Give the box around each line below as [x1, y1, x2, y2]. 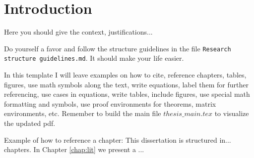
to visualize [214, 108, 249, 118]
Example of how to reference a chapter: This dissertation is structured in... [4, 134, 231, 145]
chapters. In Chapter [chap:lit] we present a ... [4, 144, 144, 155]
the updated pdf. [4, 118, 56, 128]
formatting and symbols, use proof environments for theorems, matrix [4, 98, 216, 109]
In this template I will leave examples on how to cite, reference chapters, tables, [4, 70, 247, 80]
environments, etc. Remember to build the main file [4, 108, 161, 118]
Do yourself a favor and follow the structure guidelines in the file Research [4, 43, 231, 53]
